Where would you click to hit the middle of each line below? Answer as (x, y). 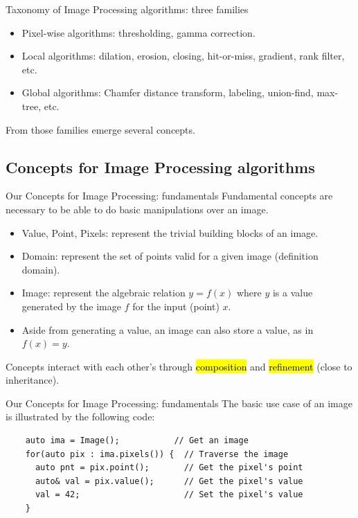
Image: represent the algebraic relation (104, 293)
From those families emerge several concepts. (100, 129)
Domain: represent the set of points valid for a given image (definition (170, 256)
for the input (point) (176, 306)
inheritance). (33, 380)
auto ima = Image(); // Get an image (137, 441)
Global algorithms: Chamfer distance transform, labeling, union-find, (168, 92)
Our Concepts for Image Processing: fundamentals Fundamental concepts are (169, 196)
